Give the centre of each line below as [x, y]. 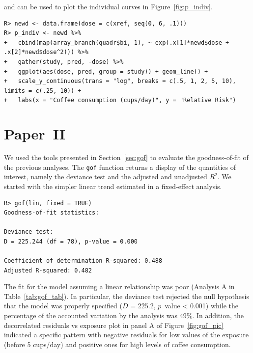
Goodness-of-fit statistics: [52, 213]
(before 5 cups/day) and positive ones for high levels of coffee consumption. [117, 344]
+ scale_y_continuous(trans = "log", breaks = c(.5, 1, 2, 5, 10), [120, 81]
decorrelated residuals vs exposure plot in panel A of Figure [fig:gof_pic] [114, 325]
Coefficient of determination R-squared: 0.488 [83, 261]
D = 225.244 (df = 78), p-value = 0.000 [71, 241]
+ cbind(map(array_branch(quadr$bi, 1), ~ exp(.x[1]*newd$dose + [117, 42]
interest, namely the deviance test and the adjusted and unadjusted [106, 176]
